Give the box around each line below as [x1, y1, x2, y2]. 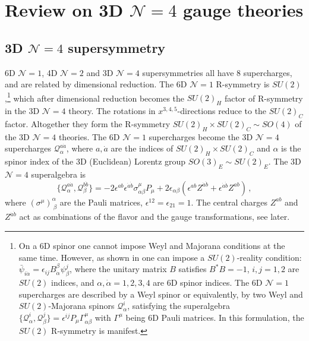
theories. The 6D [58, 130, 120, 143]
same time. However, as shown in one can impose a [18, 251, 205, 263]
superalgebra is [31, 168, 86, 180]
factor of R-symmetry [224, 91, 303, 104]
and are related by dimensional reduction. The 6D [5, 78, 187, 90]
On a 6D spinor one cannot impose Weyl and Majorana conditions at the [18, 239, 285, 252]
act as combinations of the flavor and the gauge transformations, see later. [19, 210, 290, 223]
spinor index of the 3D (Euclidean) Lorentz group [5, 155, 186, 168]
